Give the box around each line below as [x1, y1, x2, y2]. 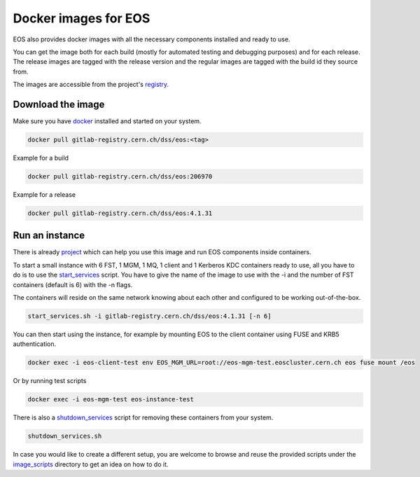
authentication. [13, 340, 57, 348]
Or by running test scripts [13, 377, 87, 385]
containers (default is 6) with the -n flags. [13, 280, 133, 289]
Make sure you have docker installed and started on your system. [13, 117, 202, 125]
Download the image [13, 98, 105, 110]
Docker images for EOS [13, 11, 150, 26]
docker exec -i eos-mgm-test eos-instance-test [27, 396, 194, 403]
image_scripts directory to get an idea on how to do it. [13, 459, 169, 469]
